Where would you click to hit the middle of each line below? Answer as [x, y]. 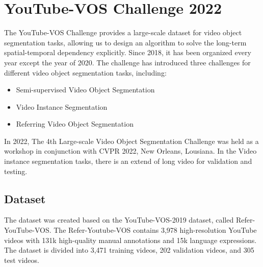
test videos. [22, 260]
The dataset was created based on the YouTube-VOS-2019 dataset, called [119, 220]
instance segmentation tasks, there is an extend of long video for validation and [128, 161]
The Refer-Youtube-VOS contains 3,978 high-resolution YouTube [155, 230]
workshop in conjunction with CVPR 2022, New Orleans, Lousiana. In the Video [130, 151]
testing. [16, 171]
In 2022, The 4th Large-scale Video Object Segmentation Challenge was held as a [131, 141]
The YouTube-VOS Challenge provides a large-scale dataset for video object [123, 32]
